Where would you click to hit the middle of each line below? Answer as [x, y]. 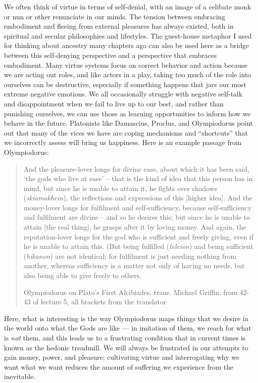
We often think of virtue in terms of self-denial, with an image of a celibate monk [128, 6]
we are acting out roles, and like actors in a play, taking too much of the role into [128, 74]
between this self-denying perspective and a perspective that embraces [110, 55]
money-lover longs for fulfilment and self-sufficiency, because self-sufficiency [137, 207]
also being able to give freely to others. [82, 275]
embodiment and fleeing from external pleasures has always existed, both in [119, 26]
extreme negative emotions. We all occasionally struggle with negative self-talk [123, 94]
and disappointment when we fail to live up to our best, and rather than [114, 103]
